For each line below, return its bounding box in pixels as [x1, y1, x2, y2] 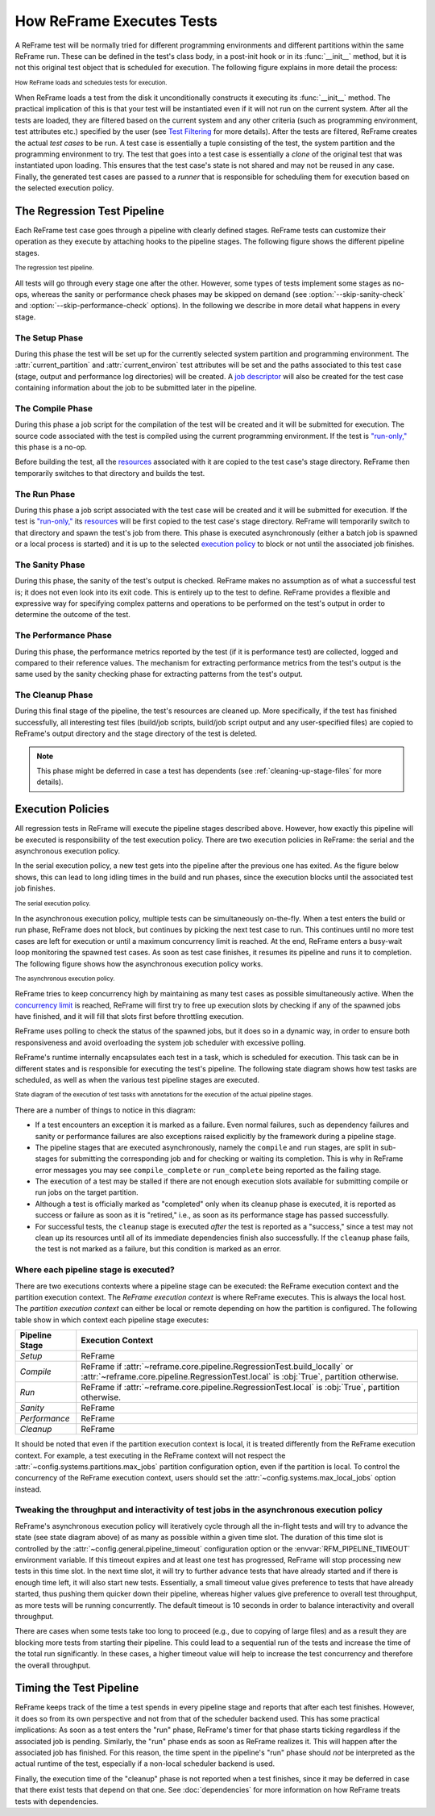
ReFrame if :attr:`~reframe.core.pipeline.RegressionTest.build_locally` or [81, 1361, 354, 1372]
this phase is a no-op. [14, 442, 88, 452]
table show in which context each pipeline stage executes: [14, 1315, 209, 1325]
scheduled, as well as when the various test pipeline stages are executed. [14, 1075, 259, 1084]
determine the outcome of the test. [14, 610, 130, 620]
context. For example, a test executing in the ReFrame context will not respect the [14, 1451, 286, 1460]
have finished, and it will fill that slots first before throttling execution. [14, 1012, 244, 1021]
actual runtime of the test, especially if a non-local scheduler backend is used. [14, 1759, 275, 1768]
